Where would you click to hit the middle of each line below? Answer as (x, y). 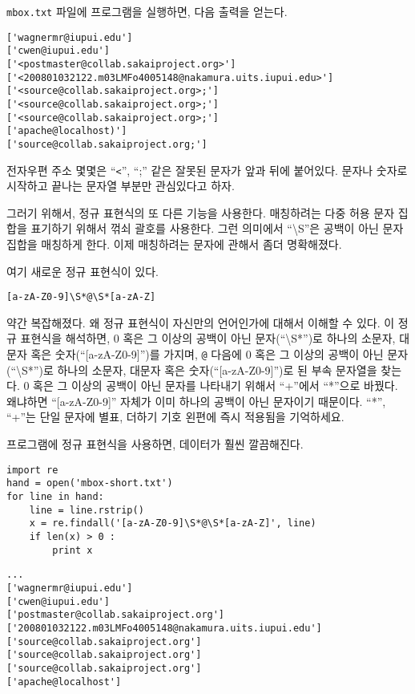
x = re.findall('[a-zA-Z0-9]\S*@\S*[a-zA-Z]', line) (173, 524)
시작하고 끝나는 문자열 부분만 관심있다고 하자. (121, 186)
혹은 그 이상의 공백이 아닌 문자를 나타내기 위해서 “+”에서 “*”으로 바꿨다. (216, 386)
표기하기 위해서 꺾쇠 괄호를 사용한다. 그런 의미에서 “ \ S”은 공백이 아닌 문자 (217, 228)
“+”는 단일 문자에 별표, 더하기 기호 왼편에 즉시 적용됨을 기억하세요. (175, 417)
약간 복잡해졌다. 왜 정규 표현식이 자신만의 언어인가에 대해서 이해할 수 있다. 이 (201, 322)
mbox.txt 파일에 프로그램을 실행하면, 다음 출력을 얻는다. (147, 11)
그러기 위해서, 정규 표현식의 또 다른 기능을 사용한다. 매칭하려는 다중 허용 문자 (201, 212)
